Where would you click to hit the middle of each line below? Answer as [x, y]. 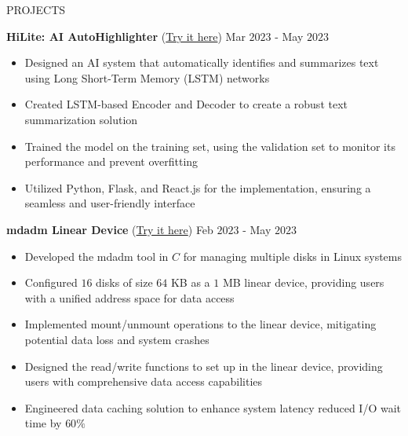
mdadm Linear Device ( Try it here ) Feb [110, 229]
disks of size [124, 282]
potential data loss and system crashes [117, 339]
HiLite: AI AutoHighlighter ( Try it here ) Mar [126, 36]
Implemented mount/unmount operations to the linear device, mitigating [200, 324]
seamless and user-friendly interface [110, 203]
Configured [51, 282]
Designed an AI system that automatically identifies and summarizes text [202, 62]
